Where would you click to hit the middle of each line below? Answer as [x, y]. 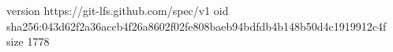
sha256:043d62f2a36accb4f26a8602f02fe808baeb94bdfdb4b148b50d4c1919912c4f [196, 26]
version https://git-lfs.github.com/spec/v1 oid [118, 10]
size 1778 [28, 41]
